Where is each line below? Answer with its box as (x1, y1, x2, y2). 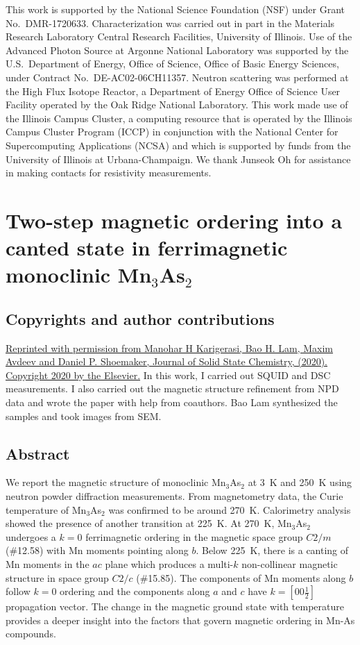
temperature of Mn (6, 502, 87, 517)
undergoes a (6, 529, 56, 544)
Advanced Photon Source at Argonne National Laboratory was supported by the (6, 42, 349, 57)
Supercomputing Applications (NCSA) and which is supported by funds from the (6, 137, 351, 152)
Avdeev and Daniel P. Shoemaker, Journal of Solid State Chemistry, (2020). (6, 354, 328, 369)
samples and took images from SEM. (6, 408, 162, 423)
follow (6, 584, 31, 598)
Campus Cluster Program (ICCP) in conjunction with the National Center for (6, 124, 338, 139)
